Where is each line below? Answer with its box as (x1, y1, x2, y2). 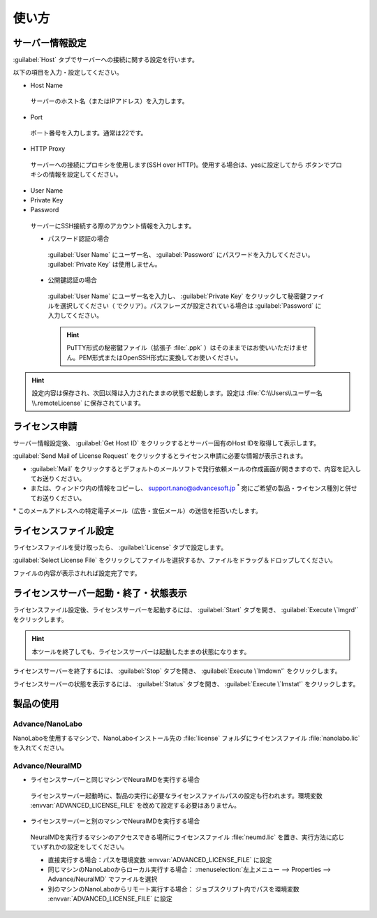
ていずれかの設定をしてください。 (30, 843, 128, 851)
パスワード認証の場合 (47, 235, 110, 243)
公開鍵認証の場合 (47, 276, 97, 284)
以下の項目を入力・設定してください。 (13, 68, 124, 77)
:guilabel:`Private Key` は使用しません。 (47, 260, 161, 268)
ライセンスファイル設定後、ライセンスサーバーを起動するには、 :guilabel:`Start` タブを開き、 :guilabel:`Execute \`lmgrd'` (13, 605, 359, 614)
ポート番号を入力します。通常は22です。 (30, 129, 147, 138)
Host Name (30, 81, 63, 89)
